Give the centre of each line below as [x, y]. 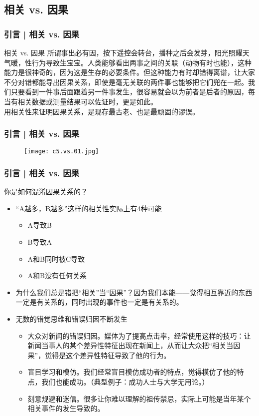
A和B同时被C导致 [56, 258]
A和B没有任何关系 [57, 275]
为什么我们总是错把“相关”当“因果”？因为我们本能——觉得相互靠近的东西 [134, 292]
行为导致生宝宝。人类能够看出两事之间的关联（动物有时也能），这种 [141, 62]
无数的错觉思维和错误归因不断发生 [71, 319]
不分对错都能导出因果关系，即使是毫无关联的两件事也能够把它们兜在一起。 [126, 82]
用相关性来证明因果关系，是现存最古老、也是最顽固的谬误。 [102, 111]
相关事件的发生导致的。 [66, 408]
